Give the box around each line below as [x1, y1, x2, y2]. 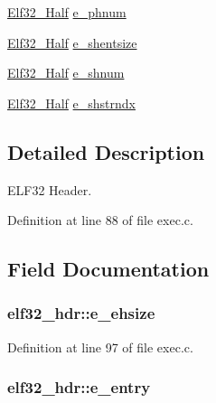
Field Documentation [7, 255, 210, 283]
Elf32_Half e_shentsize [7, 33, 137, 52]
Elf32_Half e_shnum [7, 63, 125, 82]
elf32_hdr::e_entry [7, 376, 151, 398]
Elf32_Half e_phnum [7, 3, 127, 21]
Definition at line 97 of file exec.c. [7, 337, 193, 356]
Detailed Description [7, 137, 205, 165]
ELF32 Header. [7, 180, 92, 199]
